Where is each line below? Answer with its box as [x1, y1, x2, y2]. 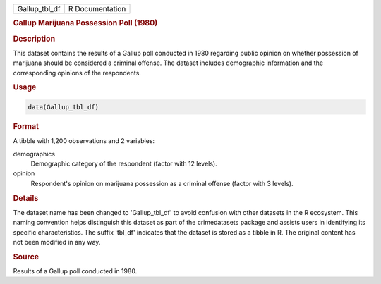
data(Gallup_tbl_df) [28, 103, 99, 111]
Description [13, 34, 56, 44]
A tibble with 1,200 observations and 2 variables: [13, 137, 155, 145]
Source [13, 252, 40, 261]
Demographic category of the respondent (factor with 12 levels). [30, 159, 218, 168]
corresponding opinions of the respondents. [13, 68, 141, 77]
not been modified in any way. [13, 237, 101, 246]
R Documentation [68, 4, 126, 13]
